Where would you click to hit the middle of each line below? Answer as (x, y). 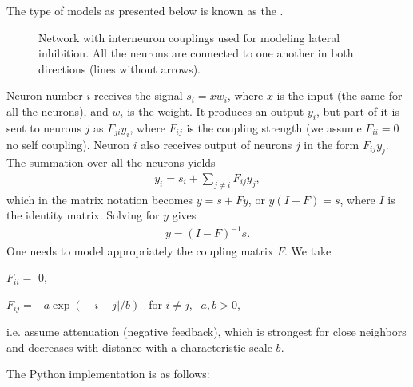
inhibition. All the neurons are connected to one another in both (196, 53)
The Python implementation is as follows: (108, 374)
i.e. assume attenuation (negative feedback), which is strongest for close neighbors (206, 332)
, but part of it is (358, 111)
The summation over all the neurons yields (111, 162)
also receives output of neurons (216, 144)
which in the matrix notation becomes (100, 199)
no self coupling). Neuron (68, 144)
